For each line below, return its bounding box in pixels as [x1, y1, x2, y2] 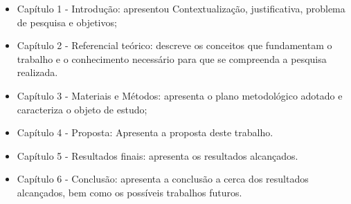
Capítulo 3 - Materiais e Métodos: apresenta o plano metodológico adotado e [17, 88, 343, 102]
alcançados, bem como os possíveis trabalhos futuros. [17, 185, 242, 199]
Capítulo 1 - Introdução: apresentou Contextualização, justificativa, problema [17, 1, 345, 15]
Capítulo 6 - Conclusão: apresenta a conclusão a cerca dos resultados [17, 171, 309, 186]
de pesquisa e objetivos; [17, 15, 117, 29]
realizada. [17, 65, 58, 80]
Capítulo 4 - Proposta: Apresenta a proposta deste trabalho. [17, 125, 273, 140]
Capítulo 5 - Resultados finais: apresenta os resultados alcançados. [17, 148, 298, 163]
